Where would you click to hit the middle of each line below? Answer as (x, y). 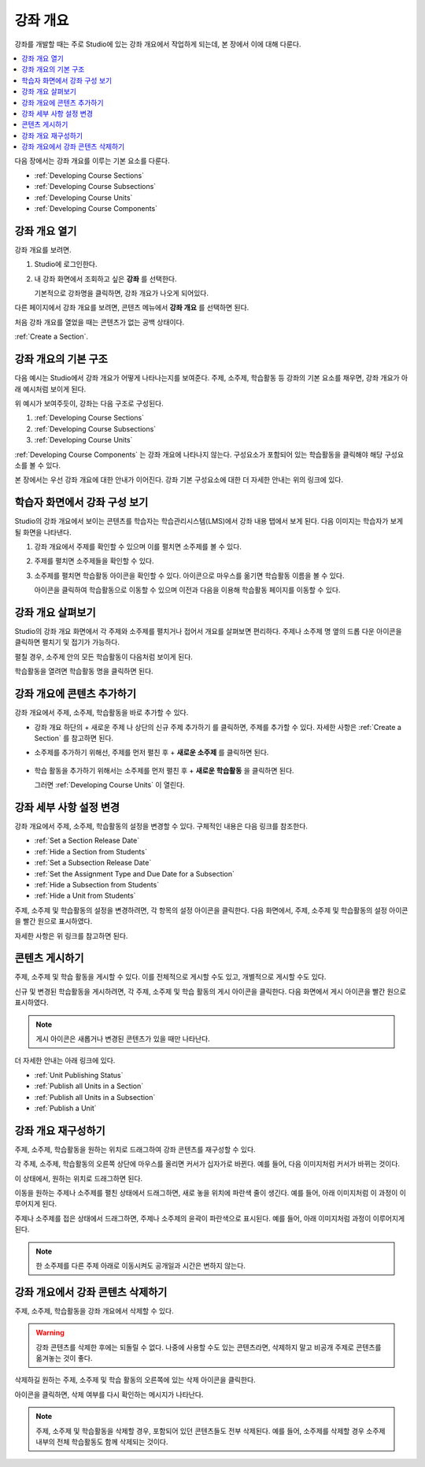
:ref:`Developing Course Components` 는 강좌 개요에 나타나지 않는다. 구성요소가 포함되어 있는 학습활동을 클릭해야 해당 (199, 454)
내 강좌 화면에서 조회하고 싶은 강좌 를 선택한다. (105, 279)
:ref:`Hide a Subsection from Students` (97, 884)
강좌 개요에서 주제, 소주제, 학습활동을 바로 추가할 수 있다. (102, 713)
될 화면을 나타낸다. (43, 532)
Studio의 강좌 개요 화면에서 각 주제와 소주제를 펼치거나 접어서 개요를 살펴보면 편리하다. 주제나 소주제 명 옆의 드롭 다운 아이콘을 (208, 632)
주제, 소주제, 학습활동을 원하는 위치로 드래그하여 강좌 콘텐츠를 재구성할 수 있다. (135, 1149)
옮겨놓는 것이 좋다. (64, 1358)
